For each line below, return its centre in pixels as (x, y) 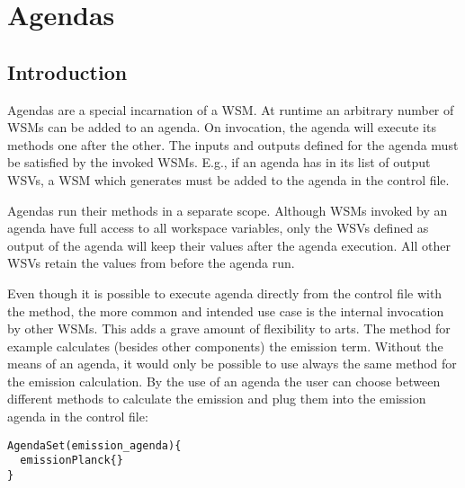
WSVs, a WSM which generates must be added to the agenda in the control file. (228, 179)
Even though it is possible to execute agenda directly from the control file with (225, 293)
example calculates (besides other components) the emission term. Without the (225, 346)
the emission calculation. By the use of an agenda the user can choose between (224, 381)
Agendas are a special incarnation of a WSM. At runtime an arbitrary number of (231, 109)
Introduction (67, 71)
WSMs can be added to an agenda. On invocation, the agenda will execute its (222, 127)
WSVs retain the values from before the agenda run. (151, 263)
